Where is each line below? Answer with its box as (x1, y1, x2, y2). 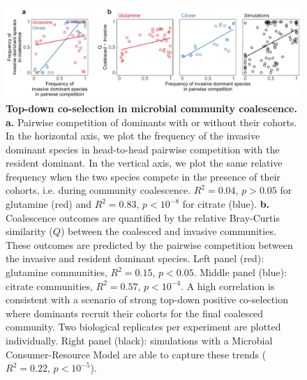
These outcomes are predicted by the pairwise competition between (6, 237, 293, 252)
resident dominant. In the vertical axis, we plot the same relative (6, 155, 283, 170)
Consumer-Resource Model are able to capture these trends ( (6, 347, 267, 361)
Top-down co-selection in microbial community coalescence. (6, 100, 297, 115)
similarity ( (6, 224, 53, 238)
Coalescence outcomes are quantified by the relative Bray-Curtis (6, 210, 280, 225)
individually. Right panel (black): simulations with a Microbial (6, 333, 273, 348)
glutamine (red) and (6, 197, 91, 211)
